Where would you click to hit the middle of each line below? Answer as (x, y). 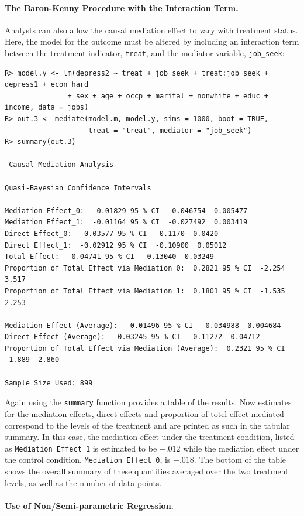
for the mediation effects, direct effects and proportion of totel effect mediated (144, 413)
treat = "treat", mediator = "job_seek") (170, 130)
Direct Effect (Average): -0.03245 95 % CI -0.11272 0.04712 (132, 337)
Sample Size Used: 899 (49, 383)
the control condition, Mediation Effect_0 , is (88, 459)
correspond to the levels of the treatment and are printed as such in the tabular (147, 425)
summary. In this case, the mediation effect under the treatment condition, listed (150, 437)
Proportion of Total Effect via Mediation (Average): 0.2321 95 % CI (145, 348)
